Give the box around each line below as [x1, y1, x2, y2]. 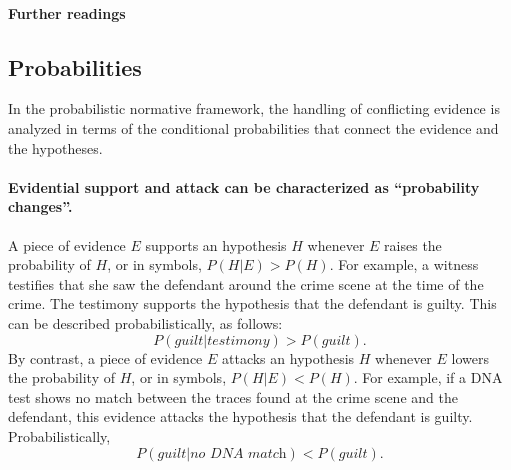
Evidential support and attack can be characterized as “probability [8, 176, 480, 197]
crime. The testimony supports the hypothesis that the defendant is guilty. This [8, 293, 497, 314]
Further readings [8, 2, 126, 23]
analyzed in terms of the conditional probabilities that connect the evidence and [8, 117, 499, 138]
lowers [451, 347, 489, 368]
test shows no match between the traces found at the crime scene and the [8, 386, 458, 407]
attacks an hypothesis [222, 347, 355, 368]
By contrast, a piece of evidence [8, 347, 203, 368]
